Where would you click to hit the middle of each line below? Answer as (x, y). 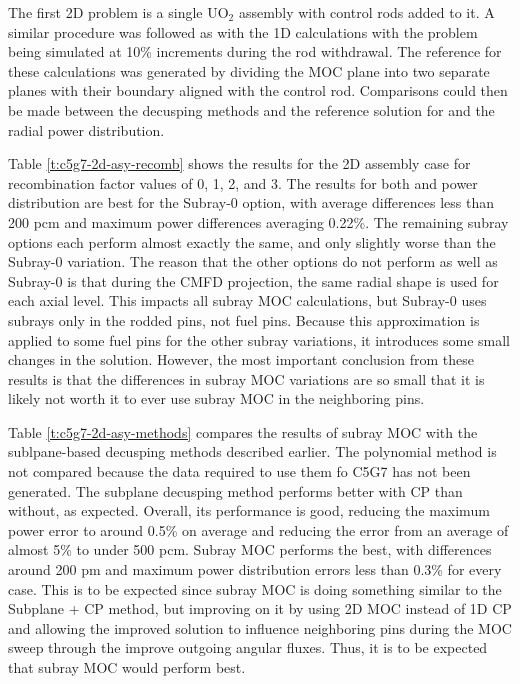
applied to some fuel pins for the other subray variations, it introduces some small (259, 339)
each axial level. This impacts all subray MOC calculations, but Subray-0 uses (247, 300)
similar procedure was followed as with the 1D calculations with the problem (243, 31)
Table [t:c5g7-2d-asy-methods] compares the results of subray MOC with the (243, 431)
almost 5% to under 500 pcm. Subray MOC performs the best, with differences (250, 549)
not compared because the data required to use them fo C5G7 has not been (239, 471)
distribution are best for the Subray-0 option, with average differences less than (251, 202)
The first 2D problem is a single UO (118, 12)
